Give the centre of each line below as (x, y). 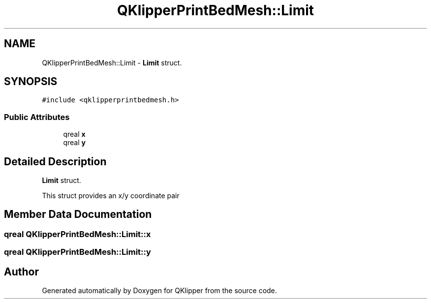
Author (21, 272)
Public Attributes (37, 117)
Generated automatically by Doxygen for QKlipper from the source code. (159, 291)
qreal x (74, 134)
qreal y (74, 143)
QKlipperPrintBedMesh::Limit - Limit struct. (112, 62)
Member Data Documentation (78, 214)
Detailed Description (55, 161)
